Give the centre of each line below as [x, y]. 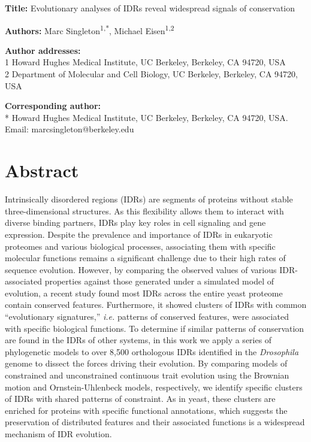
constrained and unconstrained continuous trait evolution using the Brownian [147, 375]
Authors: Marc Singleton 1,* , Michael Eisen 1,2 [90, 29]
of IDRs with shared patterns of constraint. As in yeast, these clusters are [140, 399]
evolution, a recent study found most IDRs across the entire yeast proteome [144, 293]
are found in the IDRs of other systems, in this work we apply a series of [138, 340]
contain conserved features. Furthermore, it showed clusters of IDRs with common [156, 305]
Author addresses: [43, 50]
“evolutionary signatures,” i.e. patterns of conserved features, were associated [147, 317]
